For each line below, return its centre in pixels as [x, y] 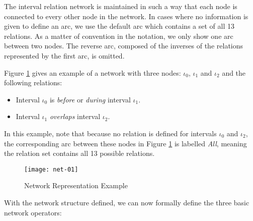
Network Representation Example [76, 185]
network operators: [33, 212]
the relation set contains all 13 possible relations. [79, 153]
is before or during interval [90, 99]
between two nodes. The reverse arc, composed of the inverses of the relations [124, 46]
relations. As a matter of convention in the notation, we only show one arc [119, 36]
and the [234, 72]
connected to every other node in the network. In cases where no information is [126, 16]
